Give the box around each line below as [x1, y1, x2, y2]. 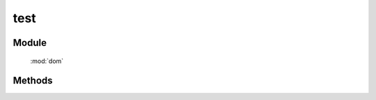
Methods [13, 75, 53, 87]
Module [13, 37, 47, 49]
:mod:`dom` [30, 56, 64, 65]
